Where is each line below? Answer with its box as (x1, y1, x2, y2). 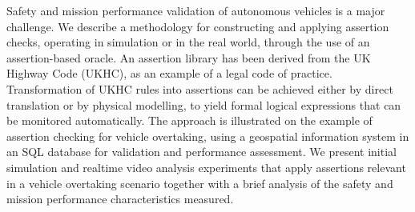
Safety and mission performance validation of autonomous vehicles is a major (6, 2, 385, 18)
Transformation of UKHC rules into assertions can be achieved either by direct (6, 80, 393, 97)
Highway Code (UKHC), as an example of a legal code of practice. (6, 65, 332, 82)
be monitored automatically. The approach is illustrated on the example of (6, 112, 373, 129)
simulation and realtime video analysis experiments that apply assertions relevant (6, 158, 406, 175)
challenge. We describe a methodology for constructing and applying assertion (6, 18, 389, 34)
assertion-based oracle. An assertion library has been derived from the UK (6, 49, 371, 66)
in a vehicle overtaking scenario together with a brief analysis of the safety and (6, 174, 393, 191)
